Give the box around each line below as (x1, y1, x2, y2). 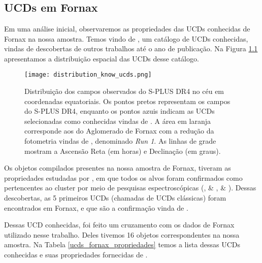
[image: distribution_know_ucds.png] (24, 71, 152, 79)
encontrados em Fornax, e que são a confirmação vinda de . (4, 202, 188, 213)
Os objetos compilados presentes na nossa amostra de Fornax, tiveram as (4, 162, 231, 173)
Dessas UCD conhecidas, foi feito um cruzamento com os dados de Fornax (4, 219, 235, 230)
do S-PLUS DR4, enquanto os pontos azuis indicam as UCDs (24, 106, 215, 116)
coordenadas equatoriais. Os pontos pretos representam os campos (24, 95, 231, 106)
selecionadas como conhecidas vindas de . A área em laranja (24, 115, 211, 126)
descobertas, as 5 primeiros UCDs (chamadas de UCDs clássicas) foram (4, 192, 226, 203)
